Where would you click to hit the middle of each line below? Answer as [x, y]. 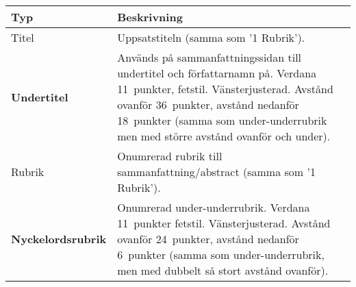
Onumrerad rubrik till [170, 156]
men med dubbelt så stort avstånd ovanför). [223, 270]
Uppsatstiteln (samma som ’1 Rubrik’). [211, 37]
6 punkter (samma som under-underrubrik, [221, 254]
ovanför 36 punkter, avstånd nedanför [208, 104]
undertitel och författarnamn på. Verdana [217, 73]
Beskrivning [150, 17]
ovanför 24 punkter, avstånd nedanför [208, 239]
